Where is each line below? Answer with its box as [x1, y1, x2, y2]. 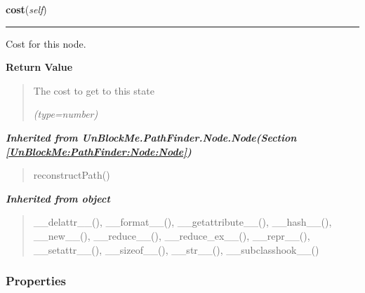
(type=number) [33, 107, 98, 121]
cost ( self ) [6, 2, 47, 16]
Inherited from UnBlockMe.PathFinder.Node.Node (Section [6, 130, 297, 144]
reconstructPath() [33, 168, 110, 182]
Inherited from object [6, 191, 110, 205]
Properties [6, 272, 66, 289]
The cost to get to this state [33, 83, 154, 97]
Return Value [6, 60, 73, 74]
